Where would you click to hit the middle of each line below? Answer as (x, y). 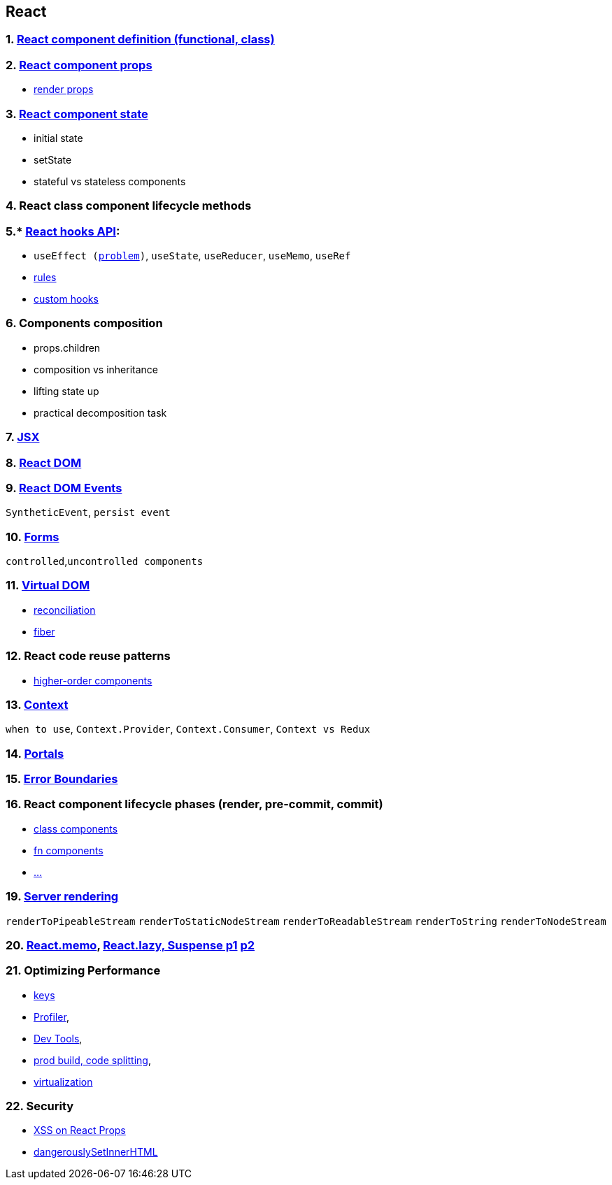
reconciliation (65, 610)
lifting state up (66, 391)
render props (64, 89)
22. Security (40, 1106)
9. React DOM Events (64, 488)
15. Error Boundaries (62, 779)
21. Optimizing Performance (83, 971)
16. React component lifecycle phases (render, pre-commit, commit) (194, 804)
